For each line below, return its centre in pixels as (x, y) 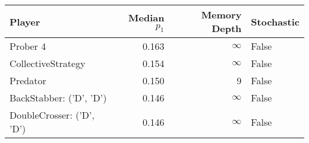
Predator (28, 80)
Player (25, 21)
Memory (221, 15)
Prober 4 (28, 46)
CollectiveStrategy (48, 63)
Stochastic (275, 21)
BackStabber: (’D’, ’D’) (58, 98)
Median (146, 17)
